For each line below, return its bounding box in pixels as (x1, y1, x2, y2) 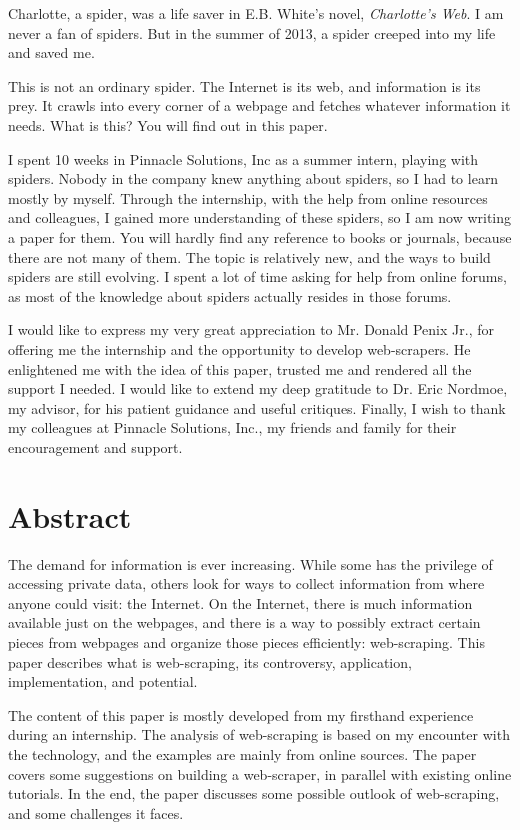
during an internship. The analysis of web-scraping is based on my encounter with (8, 724, 510, 745)
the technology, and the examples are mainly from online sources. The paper (8, 743, 477, 764)
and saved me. (8, 42, 95, 63)
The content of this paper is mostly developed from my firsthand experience (8, 704, 474, 725)
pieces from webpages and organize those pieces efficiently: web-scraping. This (8, 631, 485, 652)
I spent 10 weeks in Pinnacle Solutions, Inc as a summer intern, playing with (8, 148, 479, 169)
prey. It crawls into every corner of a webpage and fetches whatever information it (8, 95, 511, 116)
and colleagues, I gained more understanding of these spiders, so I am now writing (8, 207, 512, 228)
